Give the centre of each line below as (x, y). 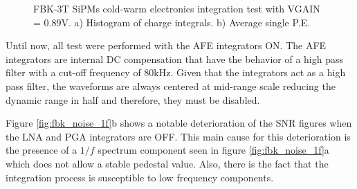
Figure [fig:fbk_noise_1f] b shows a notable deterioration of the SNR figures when (179, 123)
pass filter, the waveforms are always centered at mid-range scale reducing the (171, 85)
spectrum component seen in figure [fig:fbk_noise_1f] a (213, 150)
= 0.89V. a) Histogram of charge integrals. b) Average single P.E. (172, 22)
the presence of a (42, 150)
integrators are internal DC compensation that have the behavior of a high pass (174, 58)
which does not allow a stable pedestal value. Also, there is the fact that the (167, 163)
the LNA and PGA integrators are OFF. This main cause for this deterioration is (178, 136)
